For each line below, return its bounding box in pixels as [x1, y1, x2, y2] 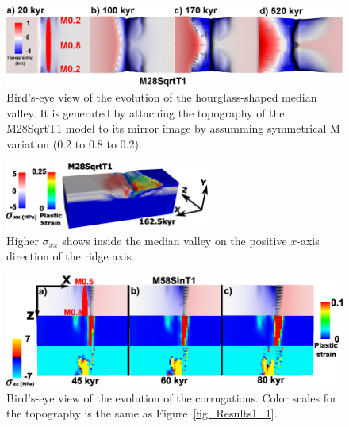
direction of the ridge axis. [6, 248, 135, 264]
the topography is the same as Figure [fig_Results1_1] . [6, 405, 278, 421]
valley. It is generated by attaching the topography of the [6, 104, 285, 121]
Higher [6, 232, 39, 248]
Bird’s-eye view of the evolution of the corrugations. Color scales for [6, 389, 337, 406]
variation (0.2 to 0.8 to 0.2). [6, 135, 142, 152]
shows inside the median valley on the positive [62, 232, 287, 248]
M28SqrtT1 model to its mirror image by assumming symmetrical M [6, 120, 340, 137]
